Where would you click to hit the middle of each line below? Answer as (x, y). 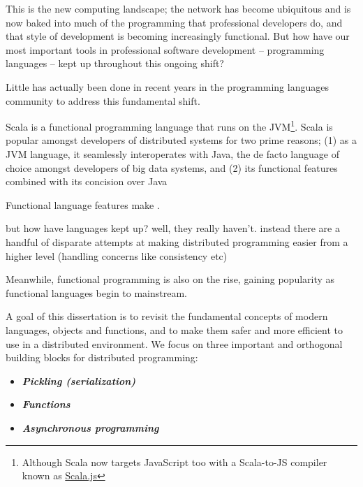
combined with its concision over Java (87, 181)
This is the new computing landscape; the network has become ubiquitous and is (178, 8)
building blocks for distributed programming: (102, 357)
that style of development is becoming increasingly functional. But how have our (178, 36)
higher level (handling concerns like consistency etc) (117, 255)
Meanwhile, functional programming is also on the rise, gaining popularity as (170, 279)
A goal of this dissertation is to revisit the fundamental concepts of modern (167, 316)
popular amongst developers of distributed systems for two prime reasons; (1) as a (181, 140)
